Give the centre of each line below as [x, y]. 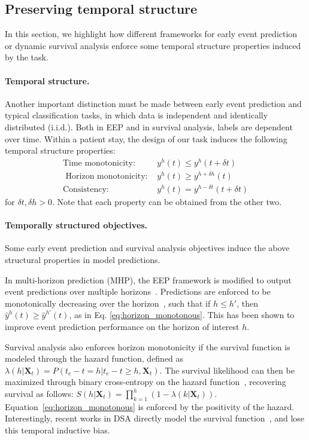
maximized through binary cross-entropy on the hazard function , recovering [146, 382]
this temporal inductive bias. [57, 430]
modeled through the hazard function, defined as [94, 358]
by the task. [27, 57]
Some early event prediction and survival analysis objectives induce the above [147, 248]
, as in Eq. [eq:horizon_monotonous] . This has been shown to [182, 315]
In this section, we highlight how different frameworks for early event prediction [151, 34]
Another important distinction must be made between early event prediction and [153, 103]
